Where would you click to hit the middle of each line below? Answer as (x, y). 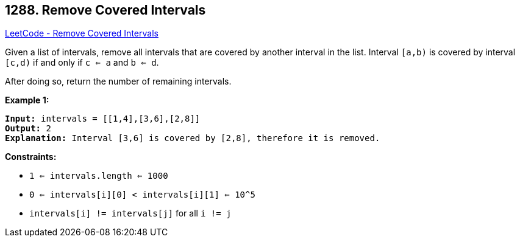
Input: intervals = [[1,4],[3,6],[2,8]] (103, 119)
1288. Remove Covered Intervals (105, 10)
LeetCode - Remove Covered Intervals (82, 33)
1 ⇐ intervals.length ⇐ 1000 (99, 176)
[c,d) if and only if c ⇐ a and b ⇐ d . (82, 63)
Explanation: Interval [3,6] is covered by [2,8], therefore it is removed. (193, 138)
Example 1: (27, 100)
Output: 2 (28, 129)
